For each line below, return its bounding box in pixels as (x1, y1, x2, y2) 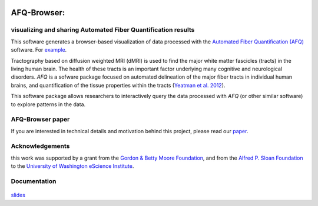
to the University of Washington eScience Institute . (11, 163, 134, 170)
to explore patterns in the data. (11, 100, 86, 108)
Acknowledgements (11, 142, 70, 150)
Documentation (11, 177, 57, 185)
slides (11, 191, 26, 199)
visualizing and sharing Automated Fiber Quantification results (11, 26, 195, 34)
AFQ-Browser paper (11, 115, 70, 123)
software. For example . (11, 46, 67, 53)
